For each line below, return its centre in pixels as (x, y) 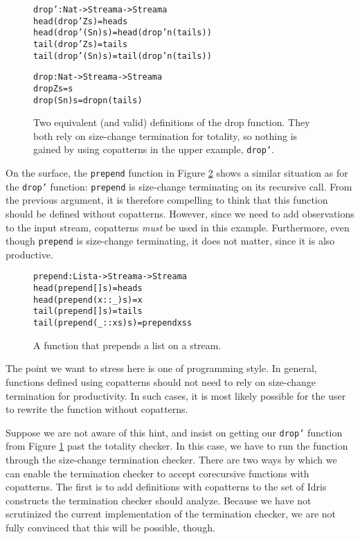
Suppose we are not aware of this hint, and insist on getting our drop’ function (174, 432)
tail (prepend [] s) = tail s (88, 311)
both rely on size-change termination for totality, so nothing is (165, 135)
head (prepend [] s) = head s (88, 289)
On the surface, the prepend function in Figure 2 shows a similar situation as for (177, 173)
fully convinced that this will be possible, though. (110, 527)
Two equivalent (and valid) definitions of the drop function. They (172, 122)
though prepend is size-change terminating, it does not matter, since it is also (170, 241)
